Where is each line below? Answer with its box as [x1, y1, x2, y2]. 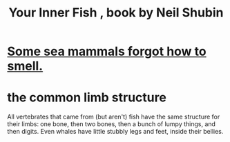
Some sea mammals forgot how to [7, 43, 207, 59]
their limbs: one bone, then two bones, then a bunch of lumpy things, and [7, 120, 216, 128]
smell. [7, 59, 44, 74]
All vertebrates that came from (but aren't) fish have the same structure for [7, 112, 220, 121]
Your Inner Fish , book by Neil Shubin [8, 5, 224, 21]
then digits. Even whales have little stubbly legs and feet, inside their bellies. [7, 128, 224, 136]
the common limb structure [7, 90, 167, 105]
